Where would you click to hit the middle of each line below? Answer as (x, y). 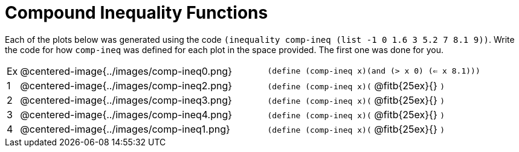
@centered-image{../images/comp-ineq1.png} (125, 129)
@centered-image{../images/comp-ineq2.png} (126, 85)
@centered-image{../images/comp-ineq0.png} (126, 71)
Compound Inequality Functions (137, 13)
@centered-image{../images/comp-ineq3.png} (126, 100)
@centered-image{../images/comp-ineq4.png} (126, 114)
